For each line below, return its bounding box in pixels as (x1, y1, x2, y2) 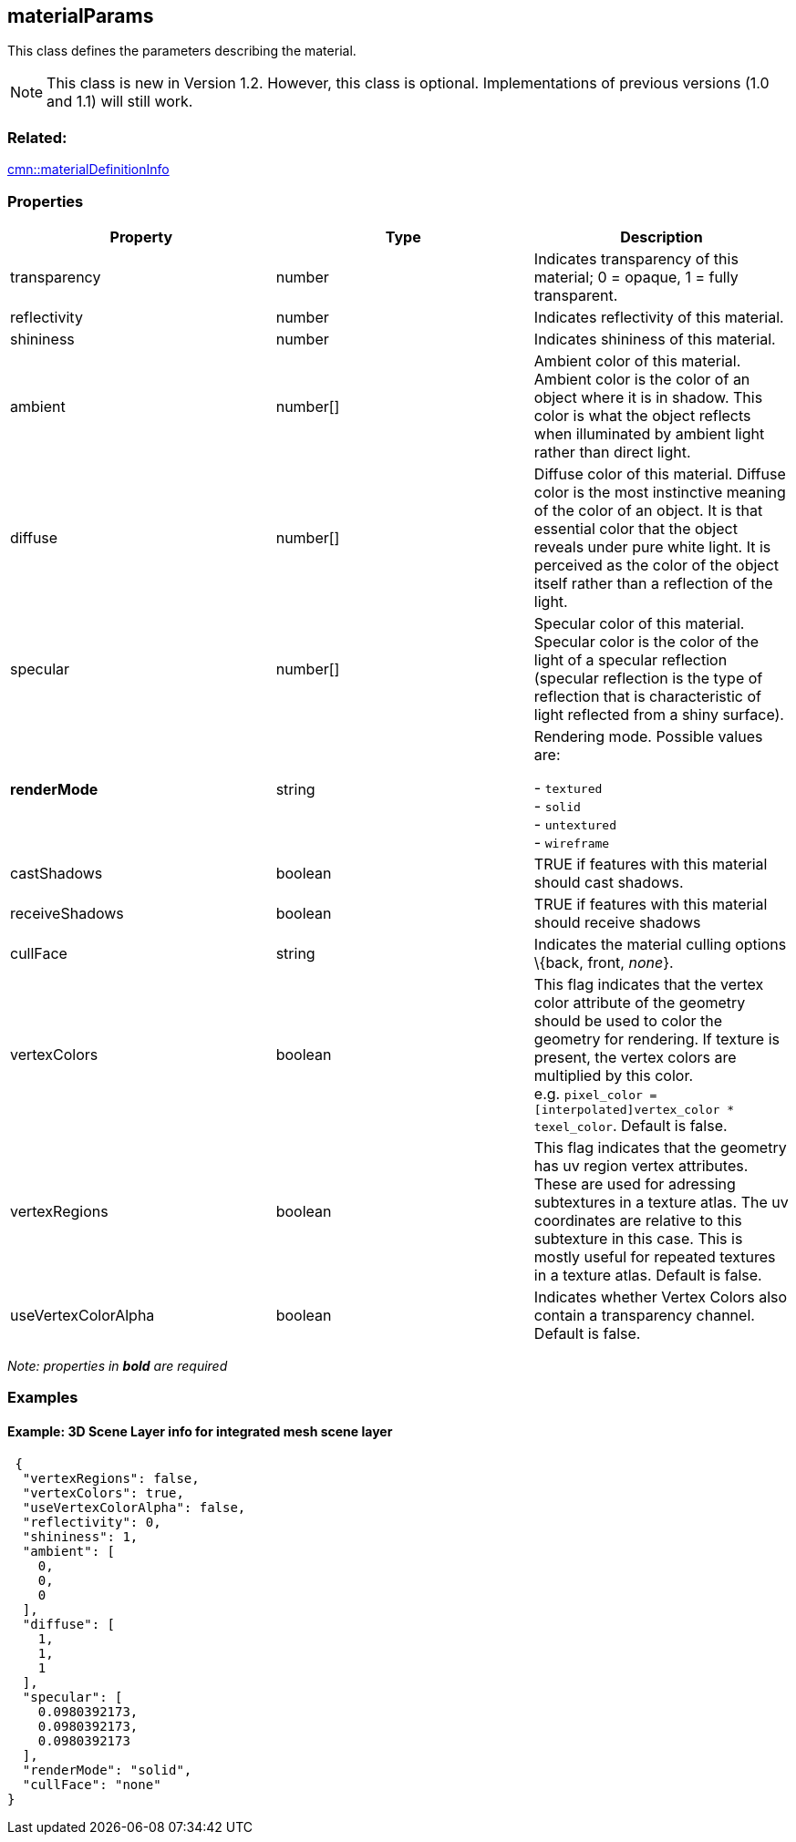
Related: (7, 128, 67, 147)
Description (620, 227, 703, 246)
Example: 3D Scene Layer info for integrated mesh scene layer (7, 1423, 393, 1439)
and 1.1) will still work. (47, 92, 193, 111)
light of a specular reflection (533, 650, 728, 669)
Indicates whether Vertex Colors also (533, 1287, 788, 1306)
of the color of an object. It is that (533, 500, 763, 520)
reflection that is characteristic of (533, 686, 761, 705)
